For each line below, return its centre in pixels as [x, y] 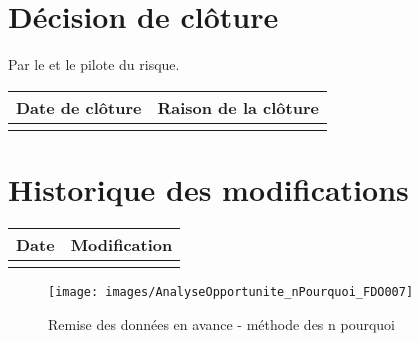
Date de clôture [79, 107]
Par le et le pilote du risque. [94, 64]
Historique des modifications [208, 188]
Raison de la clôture [238, 107]
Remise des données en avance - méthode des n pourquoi [221, 323]
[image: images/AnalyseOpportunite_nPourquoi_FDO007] [231, 291]
